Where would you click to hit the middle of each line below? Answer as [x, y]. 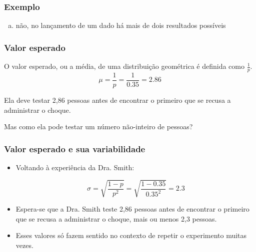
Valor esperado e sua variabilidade [75, 148]
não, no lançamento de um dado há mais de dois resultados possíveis [121, 25]
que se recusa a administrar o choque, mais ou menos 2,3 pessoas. [116, 218]
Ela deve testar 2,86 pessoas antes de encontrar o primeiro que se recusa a [117, 100]
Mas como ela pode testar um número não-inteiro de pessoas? [98, 126]
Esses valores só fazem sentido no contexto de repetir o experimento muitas [131, 235]
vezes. [24, 245]
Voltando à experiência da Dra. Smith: [75, 167]
